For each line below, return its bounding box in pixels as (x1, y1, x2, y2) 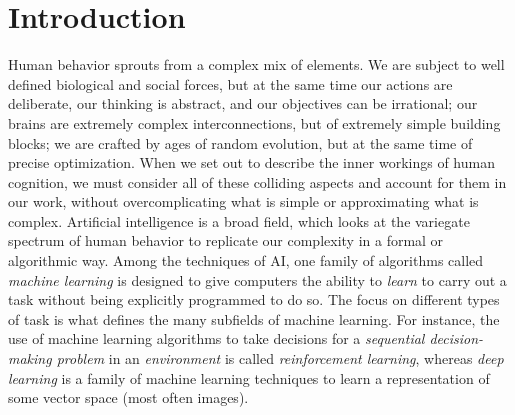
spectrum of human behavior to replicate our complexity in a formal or (8, 230, 444, 251)
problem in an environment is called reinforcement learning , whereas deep (56, 348, 504, 369)
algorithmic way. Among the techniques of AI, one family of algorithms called (8, 250, 484, 271)
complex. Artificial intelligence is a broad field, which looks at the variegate (8, 210, 470, 231)
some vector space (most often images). (8, 387, 249, 408)
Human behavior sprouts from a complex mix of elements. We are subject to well (8, 54, 505, 75)
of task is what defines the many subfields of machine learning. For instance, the (8, 308, 500, 329)
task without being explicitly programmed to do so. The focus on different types (8, 289, 500, 310)
